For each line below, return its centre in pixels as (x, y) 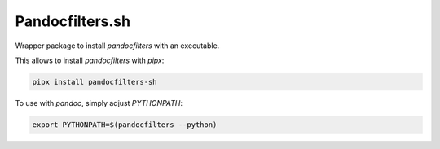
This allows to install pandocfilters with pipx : (90, 60)
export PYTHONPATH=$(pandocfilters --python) (125, 125)
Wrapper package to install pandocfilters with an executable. (117, 46)
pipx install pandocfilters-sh (95, 82)
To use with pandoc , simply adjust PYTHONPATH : (99, 103)
